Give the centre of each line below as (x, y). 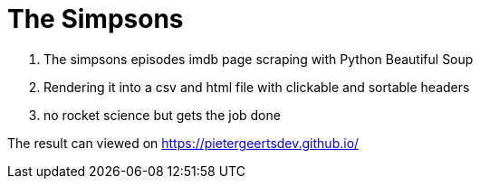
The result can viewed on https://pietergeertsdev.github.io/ (183, 143)
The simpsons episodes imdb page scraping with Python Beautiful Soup (259, 59)
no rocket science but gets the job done (162, 115)
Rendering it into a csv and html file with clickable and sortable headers (257, 87)
